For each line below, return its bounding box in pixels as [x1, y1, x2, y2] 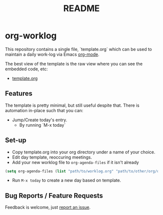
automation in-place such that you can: [5, 107, 83, 113]
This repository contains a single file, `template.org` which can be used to [5, 46, 152, 52]
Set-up [5, 136, 27, 145]
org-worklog [5, 30, 57, 41]
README [63, 3, 100, 14]
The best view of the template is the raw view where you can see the [5, 61, 143, 66]
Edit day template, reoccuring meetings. [12, 154, 92, 160]
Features [5, 89, 33, 98]
